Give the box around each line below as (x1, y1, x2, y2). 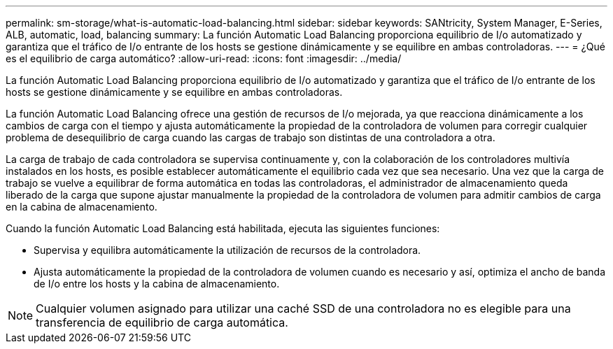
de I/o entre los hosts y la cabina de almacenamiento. (34, 278, 280, 290)
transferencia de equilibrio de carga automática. (36, 315, 288, 329)
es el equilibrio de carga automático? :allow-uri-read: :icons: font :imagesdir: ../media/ (6, 52, 402, 64)
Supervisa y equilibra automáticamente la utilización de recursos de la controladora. (34, 244, 421, 256)
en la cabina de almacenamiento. (6, 201, 157, 213)
